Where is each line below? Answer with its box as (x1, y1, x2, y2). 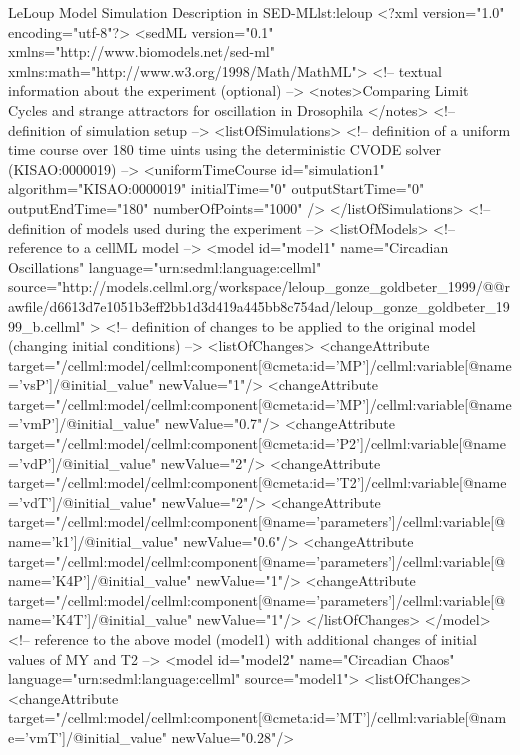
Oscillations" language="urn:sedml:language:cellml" (8, 256, 322, 277)
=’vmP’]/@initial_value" (8, 413, 161, 434)
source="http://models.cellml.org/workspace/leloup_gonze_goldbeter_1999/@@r (8, 276, 510, 297)
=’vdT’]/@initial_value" (8, 491, 157, 512)
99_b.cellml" (8, 315, 86, 336)
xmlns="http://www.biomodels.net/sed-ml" (8, 41, 275, 62)
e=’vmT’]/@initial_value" (8, 726, 167, 747)
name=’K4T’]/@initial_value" (8, 609, 193, 630)
